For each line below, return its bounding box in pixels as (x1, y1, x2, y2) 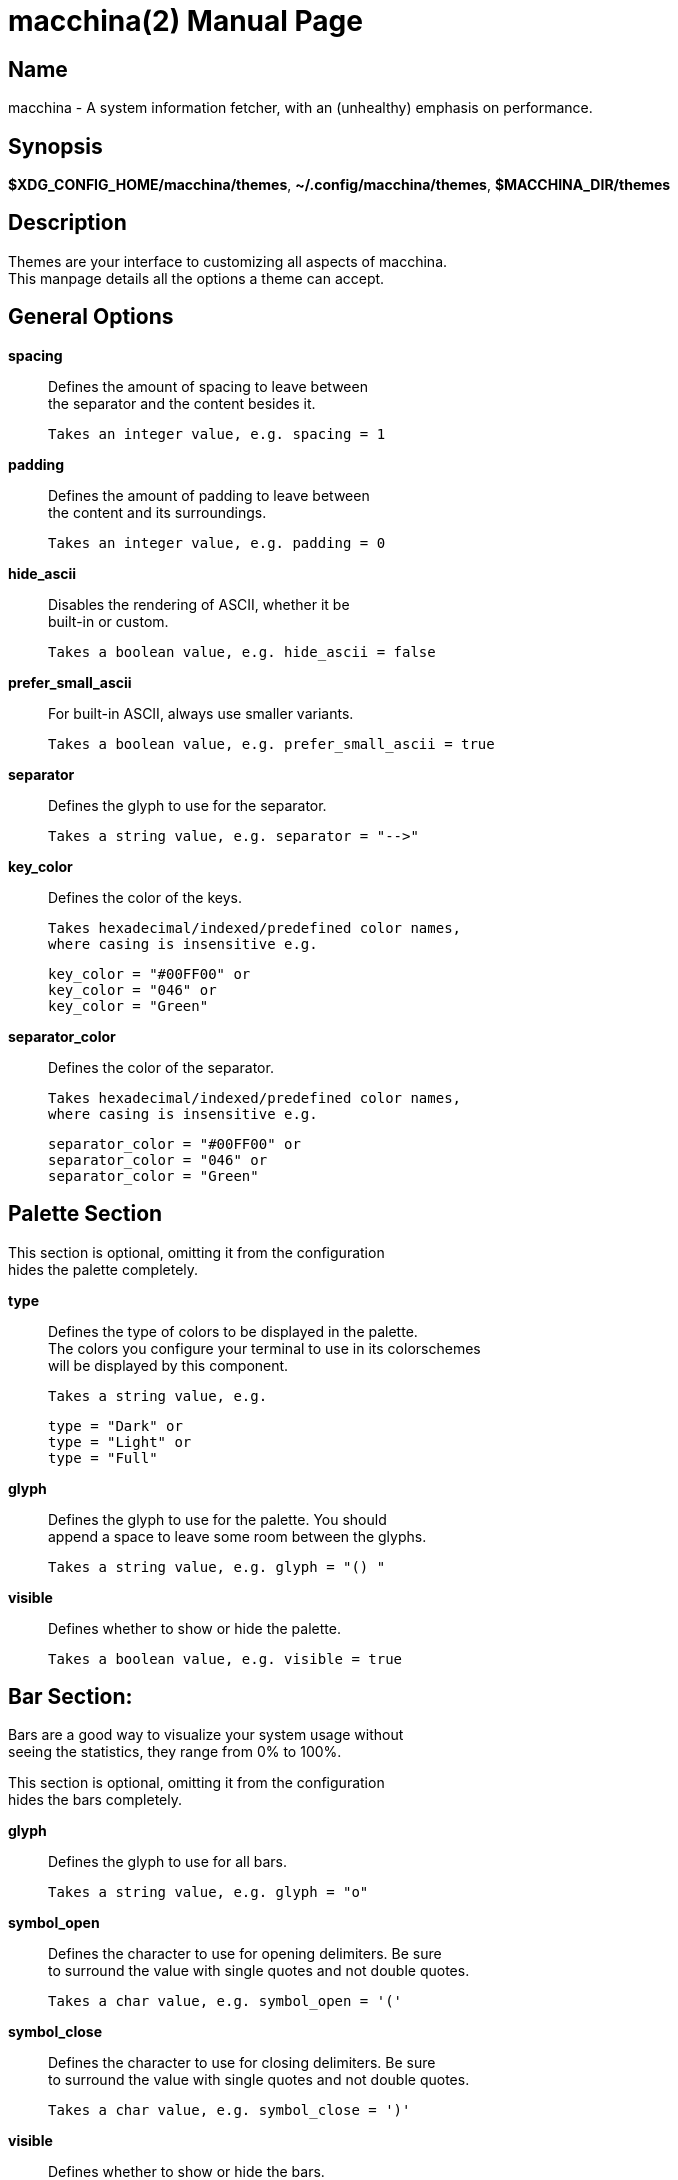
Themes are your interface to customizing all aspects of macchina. (8, 252, 448, 270)
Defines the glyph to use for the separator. (48, 796, 327, 814)
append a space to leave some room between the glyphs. (48, 1527, 427, 1545)
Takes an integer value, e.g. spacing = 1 (48, 425, 386, 442)
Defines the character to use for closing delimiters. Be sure (48, 2054, 436, 2072)
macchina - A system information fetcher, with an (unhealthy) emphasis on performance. (8, 99, 593, 117)
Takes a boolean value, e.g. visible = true (48, 1650, 403, 1667)
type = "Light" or (48, 1433, 192, 1450)
